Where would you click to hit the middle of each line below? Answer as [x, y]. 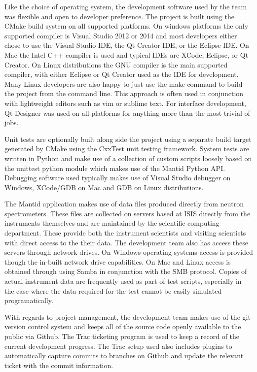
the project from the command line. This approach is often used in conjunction [124, 93]
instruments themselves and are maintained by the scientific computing [112, 223]
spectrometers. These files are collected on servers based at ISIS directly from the [128, 213]
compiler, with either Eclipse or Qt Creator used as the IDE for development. [122, 74]
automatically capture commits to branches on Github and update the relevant [124, 355]
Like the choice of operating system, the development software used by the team [126, 6]
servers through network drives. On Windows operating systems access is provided [129, 252]
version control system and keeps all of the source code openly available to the [123, 326]
